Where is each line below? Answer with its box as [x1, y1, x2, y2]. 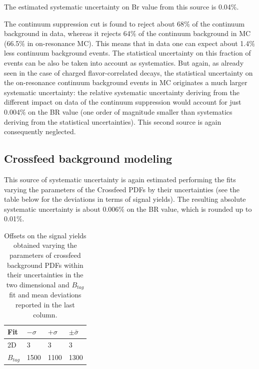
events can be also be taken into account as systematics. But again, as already [4, 57, 244, 68]
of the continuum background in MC [138, 28, 251, 39]
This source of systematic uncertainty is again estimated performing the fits [4, 174, 236, 184]
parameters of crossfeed [9, 250, 81, 260]
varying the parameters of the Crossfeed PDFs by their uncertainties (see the [4, 184, 240, 194]
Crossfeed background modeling [4, 151, 172, 166]
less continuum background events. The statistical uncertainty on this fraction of [4, 48, 251, 58]
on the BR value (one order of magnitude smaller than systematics [28, 106, 232, 117]
